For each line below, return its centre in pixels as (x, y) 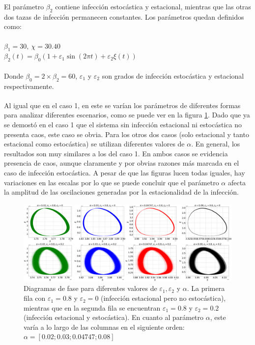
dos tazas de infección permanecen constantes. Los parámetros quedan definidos (124, 16)
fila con (35, 298)
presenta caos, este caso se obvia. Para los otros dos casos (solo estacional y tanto (127, 134)
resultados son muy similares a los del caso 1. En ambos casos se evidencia (116, 153)
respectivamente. (29, 86)
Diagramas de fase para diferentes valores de (90, 288)
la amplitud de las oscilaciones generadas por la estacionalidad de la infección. (122, 192)
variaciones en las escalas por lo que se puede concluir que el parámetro (112, 182)
